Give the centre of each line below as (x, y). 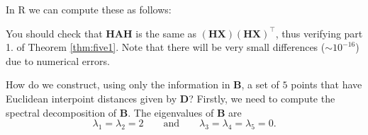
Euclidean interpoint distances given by (91, 98)
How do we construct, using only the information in (118, 84)
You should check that (54, 33)
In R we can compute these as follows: (89, 9)
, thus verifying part (319, 33)
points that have (327, 84)
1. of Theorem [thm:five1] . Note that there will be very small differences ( (166, 47)
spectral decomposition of (61, 112)
